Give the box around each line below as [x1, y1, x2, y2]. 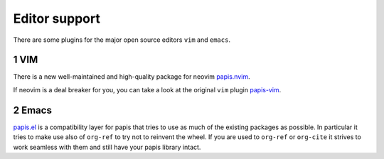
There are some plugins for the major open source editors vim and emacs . [13, 35, 231, 44]
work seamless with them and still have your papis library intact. [13, 143, 201, 151]
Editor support [13, 11, 101, 26]
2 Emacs [13, 104, 53, 116]
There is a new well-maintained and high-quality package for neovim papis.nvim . [13, 72, 250, 81]
